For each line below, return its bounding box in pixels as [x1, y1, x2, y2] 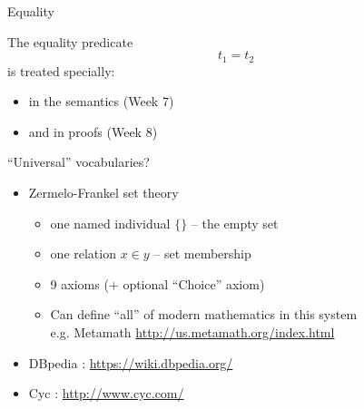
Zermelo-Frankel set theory [28, 183, 179, 202]
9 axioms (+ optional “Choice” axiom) [50, 274, 265, 293]
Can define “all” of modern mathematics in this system [50, 305, 358, 324]
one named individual [50, 213, 171, 232]
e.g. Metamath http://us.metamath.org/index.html [50, 322, 335, 341]
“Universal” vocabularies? [7, 152, 150, 171]
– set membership [153, 244, 251, 263]
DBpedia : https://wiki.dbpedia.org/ [28, 353, 233, 372]
